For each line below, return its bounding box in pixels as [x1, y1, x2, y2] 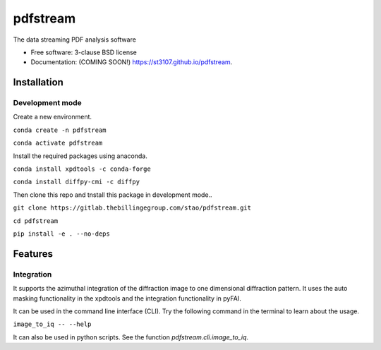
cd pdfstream [13, 217, 59, 225]
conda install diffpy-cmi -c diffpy [13, 178, 140, 186]
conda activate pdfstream [13, 139, 103, 147]
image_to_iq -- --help [13, 320, 92, 328]
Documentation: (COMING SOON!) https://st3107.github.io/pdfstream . [30, 58, 233, 66]
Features [13, 248, 53, 260]
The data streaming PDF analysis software [13, 35, 137, 44]
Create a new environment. [13, 113, 92, 121]
